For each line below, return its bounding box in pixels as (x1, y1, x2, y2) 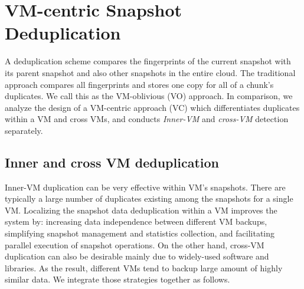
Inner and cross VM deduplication (5, 153, 219, 171)
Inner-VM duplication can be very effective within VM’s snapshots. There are (5, 180, 286, 193)
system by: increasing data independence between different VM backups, (5, 215, 267, 228)
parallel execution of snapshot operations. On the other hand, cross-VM (5, 238, 264, 251)
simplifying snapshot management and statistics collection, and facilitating (5, 227, 275, 239)
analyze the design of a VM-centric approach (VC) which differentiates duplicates (5, 101, 300, 113)
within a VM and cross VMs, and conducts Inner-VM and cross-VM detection (5, 113, 289, 125)
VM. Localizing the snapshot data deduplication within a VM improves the (5, 203, 277, 216)
